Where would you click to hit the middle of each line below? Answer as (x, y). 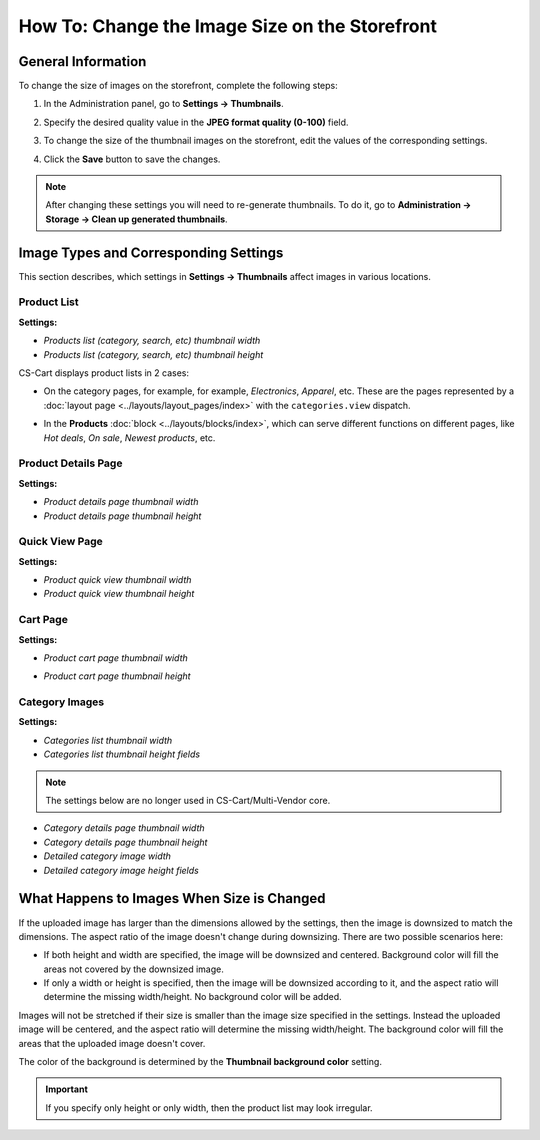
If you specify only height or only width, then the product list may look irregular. (209, 1107)
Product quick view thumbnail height (119, 594)
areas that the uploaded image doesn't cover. (112, 1043)
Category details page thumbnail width (124, 828)
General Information (82, 61)
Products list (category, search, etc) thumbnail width (152, 341)
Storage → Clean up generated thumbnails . (137, 219)
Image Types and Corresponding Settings (151, 252)
